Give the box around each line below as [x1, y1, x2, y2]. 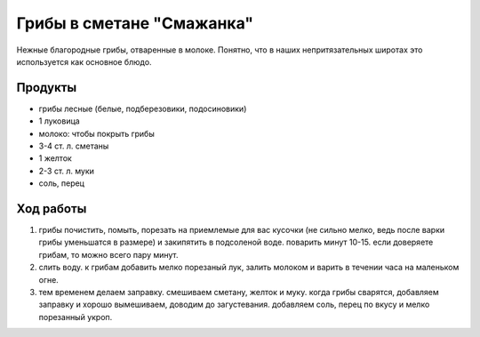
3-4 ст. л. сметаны [38, 140, 109, 151]
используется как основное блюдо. [16, 56, 152, 67]
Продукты [16, 80, 77, 95]
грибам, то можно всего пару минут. [38, 249, 179, 260]
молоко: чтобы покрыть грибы [38, 128, 155, 139]
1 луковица [38, 116, 80, 126]
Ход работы [16, 201, 87, 216]
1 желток [38, 153, 73, 164]
